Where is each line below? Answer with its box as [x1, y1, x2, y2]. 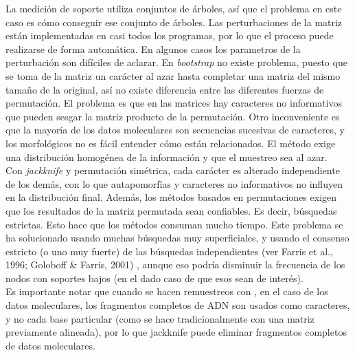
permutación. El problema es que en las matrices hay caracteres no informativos [5, 96, 342, 110]
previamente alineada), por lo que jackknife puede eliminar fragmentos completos [5, 325, 347, 339]
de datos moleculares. [5, 338, 95, 352]
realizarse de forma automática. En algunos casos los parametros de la [5, 41, 301, 56]
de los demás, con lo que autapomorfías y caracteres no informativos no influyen [5, 176, 343, 191]
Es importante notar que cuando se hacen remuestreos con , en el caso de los [5, 284, 328, 299]
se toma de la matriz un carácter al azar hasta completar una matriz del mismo [5, 68, 341, 83]
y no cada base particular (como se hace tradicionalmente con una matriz [5, 311, 314, 325]
